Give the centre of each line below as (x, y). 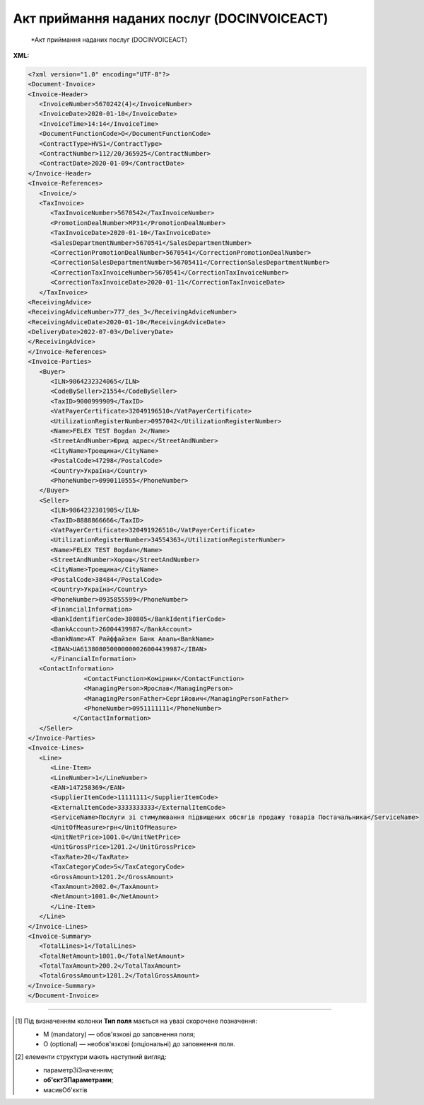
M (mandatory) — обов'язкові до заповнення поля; (119, 1034)
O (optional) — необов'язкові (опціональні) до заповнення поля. (140, 1044)
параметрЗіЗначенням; (79, 1070)
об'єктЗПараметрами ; (78, 1080)
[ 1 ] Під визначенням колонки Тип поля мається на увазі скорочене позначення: (136, 1021)
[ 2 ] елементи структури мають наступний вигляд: (91, 1057)
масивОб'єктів (65, 1089)
